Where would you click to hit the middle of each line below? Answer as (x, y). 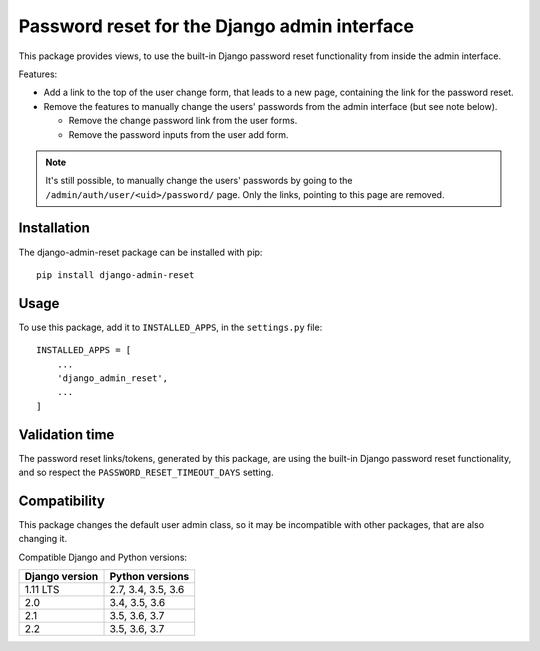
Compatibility (61, 500)
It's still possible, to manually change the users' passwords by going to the (199, 181)
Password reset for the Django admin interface (216, 26)
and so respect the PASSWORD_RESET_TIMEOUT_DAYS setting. (146, 472)
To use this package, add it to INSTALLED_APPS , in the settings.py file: (170, 327)
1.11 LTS (42, 590)
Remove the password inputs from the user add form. (178, 134)
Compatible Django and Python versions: (103, 557)
